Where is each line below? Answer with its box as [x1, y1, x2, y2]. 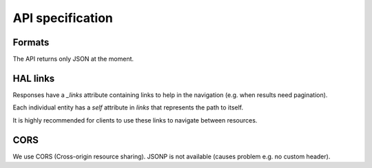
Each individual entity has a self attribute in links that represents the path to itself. [12, 103, 244, 112]
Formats [12, 36, 50, 48]
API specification [12, 10, 114, 25]
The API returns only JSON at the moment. [12, 55, 134, 63]
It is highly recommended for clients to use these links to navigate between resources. [12, 116, 258, 124]
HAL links [12, 72, 55, 84]
